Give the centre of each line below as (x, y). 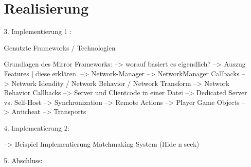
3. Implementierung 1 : (38, 31)
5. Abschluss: (23, 160)
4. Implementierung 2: (37, 127)
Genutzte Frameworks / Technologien (60, 47)
